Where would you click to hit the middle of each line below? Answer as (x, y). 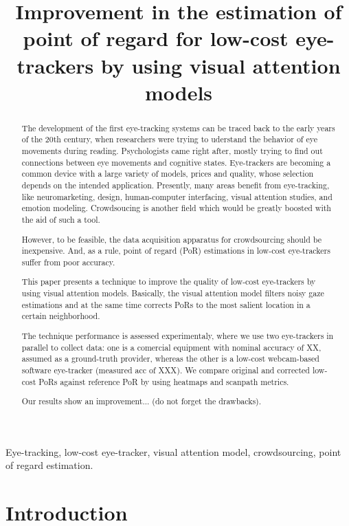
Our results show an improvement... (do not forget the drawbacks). (142, 401)
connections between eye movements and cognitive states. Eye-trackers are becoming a (176, 162)
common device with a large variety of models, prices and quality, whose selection (168, 174)
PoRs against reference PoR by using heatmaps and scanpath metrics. (164, 381)
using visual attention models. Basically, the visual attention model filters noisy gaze (173, 293)
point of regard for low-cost (156, 38)
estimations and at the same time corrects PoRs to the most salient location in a (166, 304)
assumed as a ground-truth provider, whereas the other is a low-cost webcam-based (170, 359)
